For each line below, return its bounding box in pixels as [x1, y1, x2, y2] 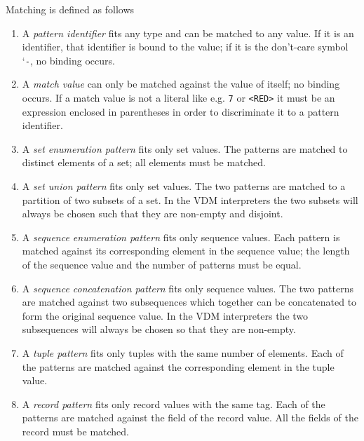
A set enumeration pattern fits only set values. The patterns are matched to [22, 141, 348, 156]
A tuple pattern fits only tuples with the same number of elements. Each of [22, 346, 344, 360]
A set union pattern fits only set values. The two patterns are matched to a [22, 179, 346, 194]
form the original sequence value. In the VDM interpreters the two [22, 308, 309, 323]
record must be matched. [22, 423, 129, 438]
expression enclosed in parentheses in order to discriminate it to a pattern [22, 104, 339, 118]
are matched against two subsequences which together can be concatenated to [22, 294, 357, 309]
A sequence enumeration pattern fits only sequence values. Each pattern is [22, 229, 340, 244]
